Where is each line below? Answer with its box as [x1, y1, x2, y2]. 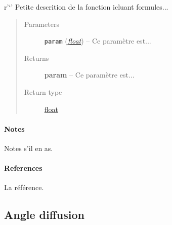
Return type [24, 87, 62, 97]
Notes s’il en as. [4, 143, 53, 154]
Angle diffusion [4, 207, 84, 222]
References [4, 163, 42, 173]
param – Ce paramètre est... [44, 69, 135, 80]
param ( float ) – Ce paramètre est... [44, 35, 151, 46]
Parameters [24, 18, 59, 29]
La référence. [4, 182, 44, 193]
